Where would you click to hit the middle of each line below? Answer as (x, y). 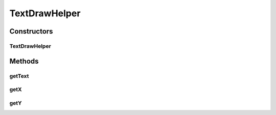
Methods (24, 61)
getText (19, 76)
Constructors (31, 31)
